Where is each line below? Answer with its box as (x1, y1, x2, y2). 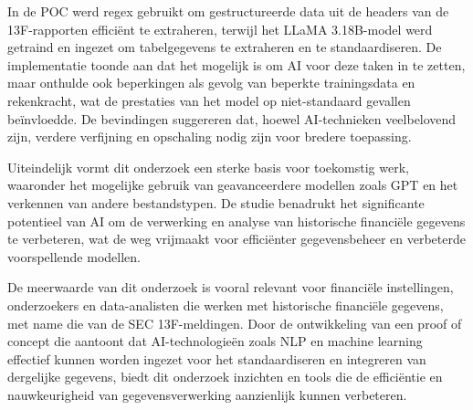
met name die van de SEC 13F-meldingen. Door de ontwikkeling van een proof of (7, 313, 462, 332)
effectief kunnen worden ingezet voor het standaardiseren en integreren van (7, 349, 426, 368)
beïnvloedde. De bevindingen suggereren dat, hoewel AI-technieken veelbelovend (7, 109, 457, 128)
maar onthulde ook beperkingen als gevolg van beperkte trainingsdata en (7, 73, 415, 92)
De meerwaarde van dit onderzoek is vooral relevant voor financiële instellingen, (7, 278, 454, 297)
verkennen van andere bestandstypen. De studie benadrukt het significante (7, 193, 425, 212)
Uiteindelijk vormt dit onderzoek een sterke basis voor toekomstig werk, (7, 157, 409, 176)
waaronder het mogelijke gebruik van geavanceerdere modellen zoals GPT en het (7, 175, 458, 194)
